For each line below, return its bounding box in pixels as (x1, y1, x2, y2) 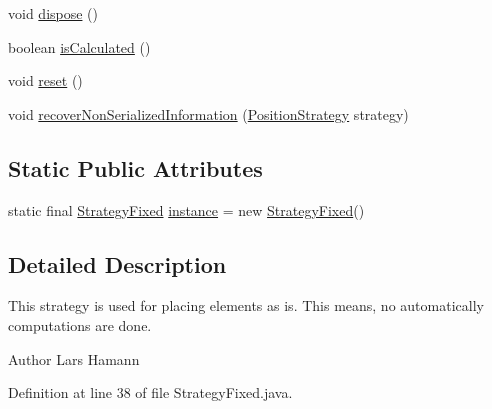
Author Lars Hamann (8, 348, 140, 369)
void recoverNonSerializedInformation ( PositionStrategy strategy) (8, 103, 409, 124)
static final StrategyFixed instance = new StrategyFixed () (8, 199, 365, 220)
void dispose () (8, 3, 99, 23)
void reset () (8, 70, 83, 91)
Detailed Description (8, 248, 227, 279)
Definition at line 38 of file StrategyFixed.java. (8, 382, 293, 403)
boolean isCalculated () (8, 36, 151, 57)
